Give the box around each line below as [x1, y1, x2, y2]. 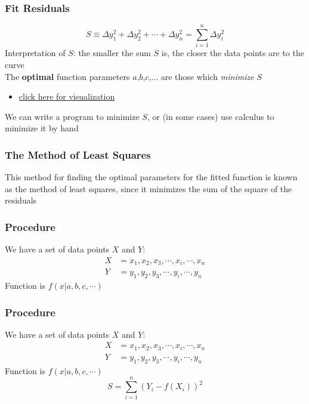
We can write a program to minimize [5, 110, 140, 122]
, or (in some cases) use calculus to [147, 110, 274, 122]
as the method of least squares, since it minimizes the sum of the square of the [5, 182, 292, 195]
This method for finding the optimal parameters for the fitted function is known [5, 171, 298, 183]
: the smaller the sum [73, 47, 151, 59]
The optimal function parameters [5, 70, 130, 82]
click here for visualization [18, 90, 115, 103]
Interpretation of [5, 47, 66, 59]
